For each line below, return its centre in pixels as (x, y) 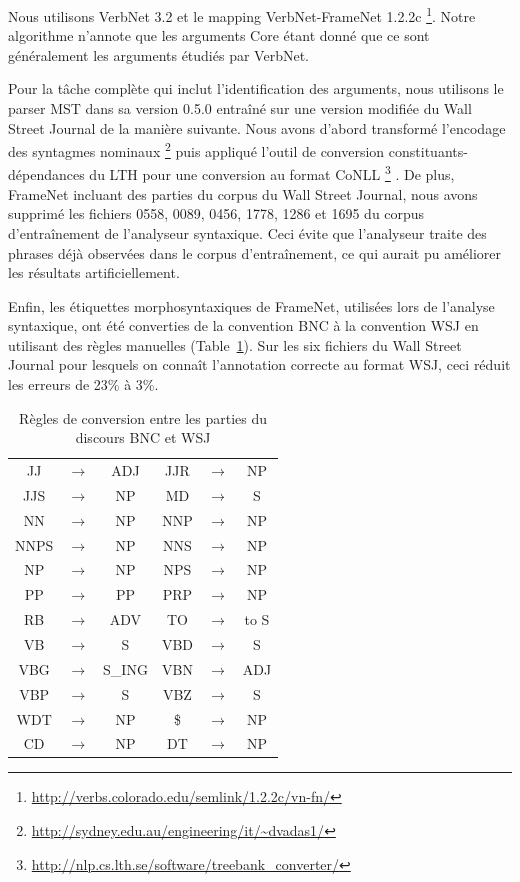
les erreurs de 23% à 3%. (83, 384)
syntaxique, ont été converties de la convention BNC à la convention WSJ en (243, 325)
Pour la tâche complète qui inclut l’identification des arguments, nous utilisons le (256, 88)
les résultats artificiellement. (94, 272)
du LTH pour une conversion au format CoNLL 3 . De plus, (272, 173)
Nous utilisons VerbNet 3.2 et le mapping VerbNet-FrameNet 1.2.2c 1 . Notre (242, 14)
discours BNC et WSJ (143, 437)
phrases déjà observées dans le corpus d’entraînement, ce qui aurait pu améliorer (255, 252)
